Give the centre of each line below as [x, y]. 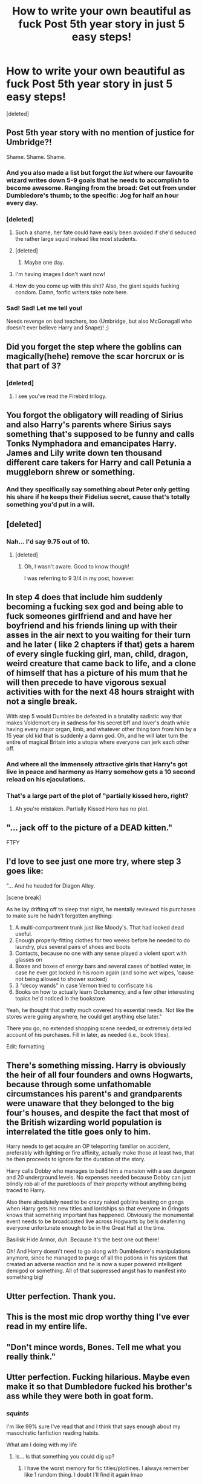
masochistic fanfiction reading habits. [53, 1433]
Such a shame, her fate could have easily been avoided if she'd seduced [106, 232]
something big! [25, 1277]
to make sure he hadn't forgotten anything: [60, 916]
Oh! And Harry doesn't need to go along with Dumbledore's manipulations [98, 1252]
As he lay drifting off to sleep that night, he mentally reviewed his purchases [101, 909]
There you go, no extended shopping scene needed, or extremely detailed [99, 1028]
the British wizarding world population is [84, 1122]
